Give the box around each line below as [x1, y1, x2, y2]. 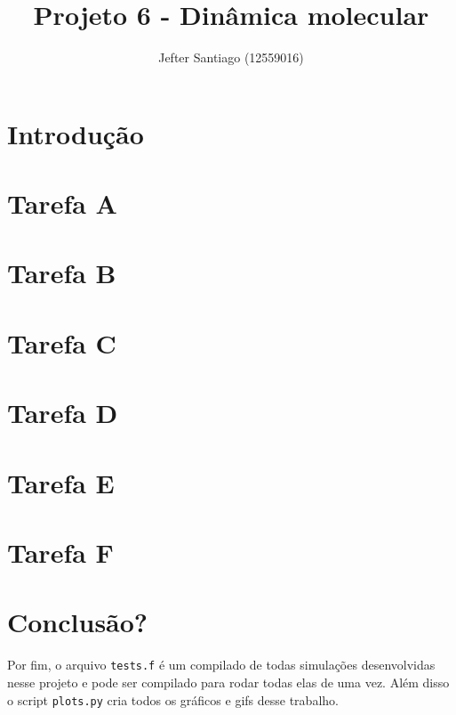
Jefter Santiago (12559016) [158, 48, 304, 67]
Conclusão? [7, 604, 148, 640]
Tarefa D [7, 394, 118, 431]
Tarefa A [7, 185, 117, 222]
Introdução [7, 115, 144, 151]
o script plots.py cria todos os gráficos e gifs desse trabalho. [7, 690, 339, 709]
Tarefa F [7, 533, 114, 570]
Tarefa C [7, 324, 116, 361]
